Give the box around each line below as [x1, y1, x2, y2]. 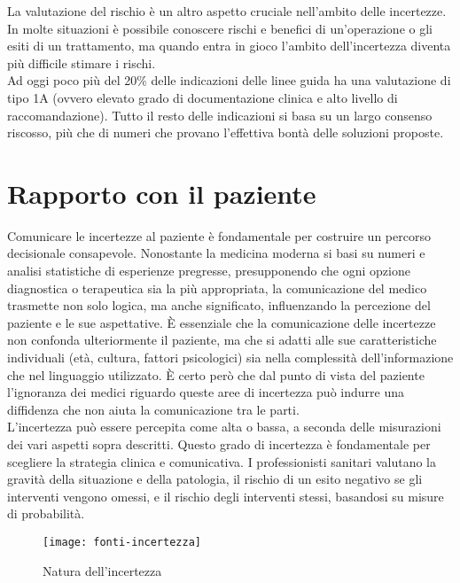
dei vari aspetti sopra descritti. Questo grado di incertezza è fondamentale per [7, 435, 431, 453]
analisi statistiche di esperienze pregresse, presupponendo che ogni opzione [7, 261, 410, 280]
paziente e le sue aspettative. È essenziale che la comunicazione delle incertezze [7, 313, 436, 331]
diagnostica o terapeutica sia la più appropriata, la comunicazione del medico [7, 278, 427, 297]
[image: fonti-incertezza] [43, 535, 201, 548]
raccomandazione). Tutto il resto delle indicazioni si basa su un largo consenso [7, 105, 433, 124]
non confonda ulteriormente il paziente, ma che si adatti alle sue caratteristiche [7, 330, 437, 349]
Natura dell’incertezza [43, 561, 162, 579]
